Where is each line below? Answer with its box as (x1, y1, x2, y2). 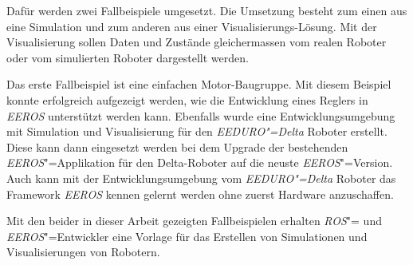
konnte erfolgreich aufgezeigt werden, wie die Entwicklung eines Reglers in (6, 91, 368, 108)
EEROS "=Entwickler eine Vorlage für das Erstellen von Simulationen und (6, 227, 368, 244)
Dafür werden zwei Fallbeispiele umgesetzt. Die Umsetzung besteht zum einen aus (6, 2, 407, 18)
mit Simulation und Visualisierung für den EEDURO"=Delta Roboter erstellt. (6, 123, 387, 140)
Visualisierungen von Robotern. (6, 243, 160, 260)
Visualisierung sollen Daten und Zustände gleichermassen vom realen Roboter (6, 34, 387, 50)
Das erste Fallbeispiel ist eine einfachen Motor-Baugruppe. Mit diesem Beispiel (6, 76, 391, 93)
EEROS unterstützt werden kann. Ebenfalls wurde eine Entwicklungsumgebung (6, 107, 395, 124)
